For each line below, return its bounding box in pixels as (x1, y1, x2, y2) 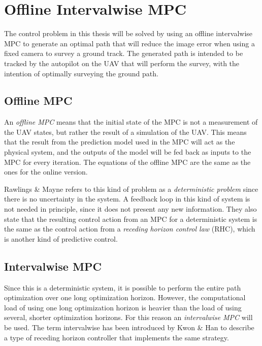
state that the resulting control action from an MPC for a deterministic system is (4, 213, 257, 224)
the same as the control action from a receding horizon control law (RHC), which (4, 223, 255, 234)
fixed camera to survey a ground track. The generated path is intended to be (4, 48, 243, 59)
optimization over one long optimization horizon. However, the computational (4, 292, 246, 303)
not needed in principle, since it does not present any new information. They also (4, 204, 257, 214)
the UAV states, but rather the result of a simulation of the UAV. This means (4, 126, 247, 137)
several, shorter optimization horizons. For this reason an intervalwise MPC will (4, 312, 253, 323)
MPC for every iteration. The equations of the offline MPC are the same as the (4, 156, 251, 167)
